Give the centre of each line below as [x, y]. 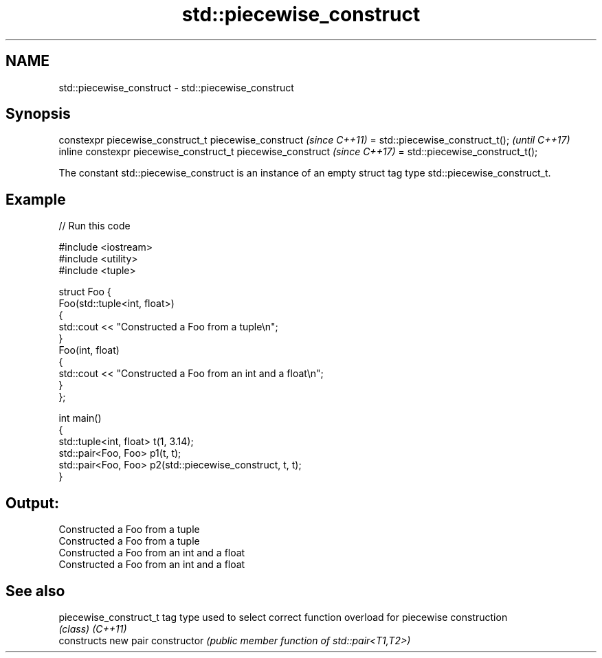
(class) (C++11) [93, 628]
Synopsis [38, 114]
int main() [80, 418]
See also [35, 591]
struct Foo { [85, 292]
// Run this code [94, 226]
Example [36, 199]
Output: [32, 503]
